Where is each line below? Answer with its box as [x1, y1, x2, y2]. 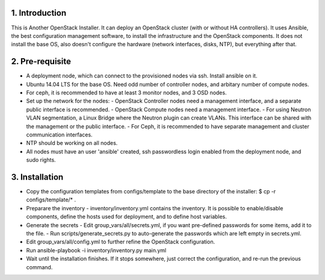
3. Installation [11, 172, 64, 182]
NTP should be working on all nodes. [26, 139, 118, 147]
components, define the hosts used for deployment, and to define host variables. [26, 213, 227, 221]
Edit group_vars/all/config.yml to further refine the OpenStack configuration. [26, 238, 215, 246]
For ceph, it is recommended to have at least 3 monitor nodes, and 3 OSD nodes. [26, 89, 227, 96]
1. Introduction [11, 8, 66, 18]
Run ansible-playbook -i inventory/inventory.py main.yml [26, 246, 167, 254]
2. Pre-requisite [11, 56, 72, 67]
